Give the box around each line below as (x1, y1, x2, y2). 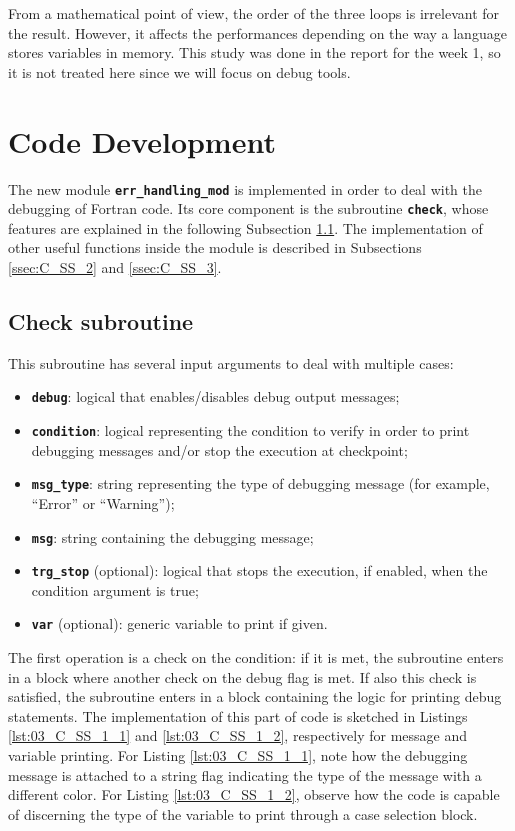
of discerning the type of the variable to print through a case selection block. (8, 803, 478, 824)
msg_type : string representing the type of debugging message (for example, (31, 473, 490, 494)
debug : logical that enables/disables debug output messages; (31, 386, 400, 407)
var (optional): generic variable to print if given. (31, 613, 328, 634)
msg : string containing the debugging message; (31, 526, 314, 547)
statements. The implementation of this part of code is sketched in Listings (8, 705, 468, 726)
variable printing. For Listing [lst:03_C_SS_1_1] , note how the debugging (8, 745, 468, 766)
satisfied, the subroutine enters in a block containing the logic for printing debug (8, 686, 502, 707)
